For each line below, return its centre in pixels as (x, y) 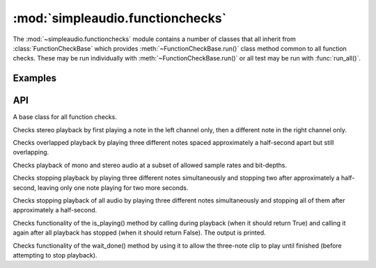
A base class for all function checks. (65, 117)
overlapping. (31, 152)
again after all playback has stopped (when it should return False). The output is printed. (139, 232)
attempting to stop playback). (55, 255)
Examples (35, 78)
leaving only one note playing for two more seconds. (113, 187)
